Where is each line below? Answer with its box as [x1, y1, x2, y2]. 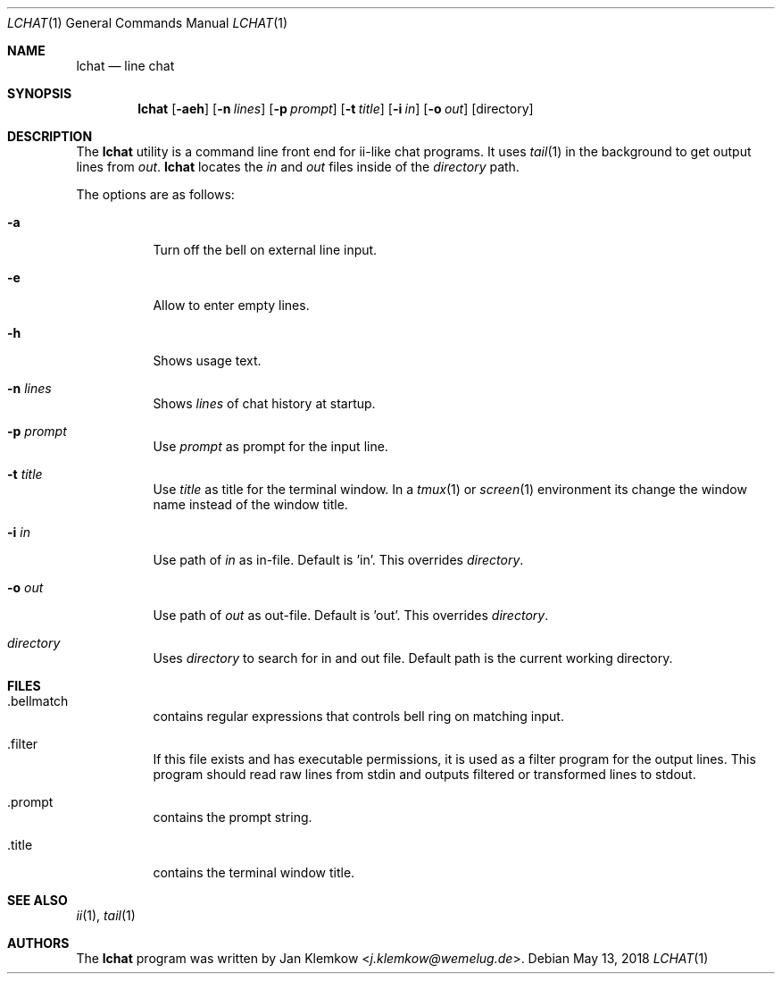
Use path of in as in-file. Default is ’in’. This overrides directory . [153, 552, 524, 567]
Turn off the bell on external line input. [153, 242, 378, 257]
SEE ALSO [7, 893, 68, 908]
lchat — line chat [76, 58, 175, 73]
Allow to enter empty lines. [153, 298, 310, 313]
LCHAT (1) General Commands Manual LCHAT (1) [7, 15, 288, 30]
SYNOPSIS [7, 86, 72, 101]
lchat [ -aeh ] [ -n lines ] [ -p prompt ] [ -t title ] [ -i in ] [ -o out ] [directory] [137, 101, 534, 116]
